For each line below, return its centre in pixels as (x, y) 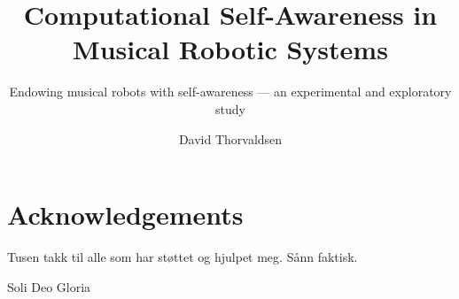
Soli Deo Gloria (49, 286)
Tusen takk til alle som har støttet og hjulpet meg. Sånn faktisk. (183, 257)
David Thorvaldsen (230, 138)
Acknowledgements (125, 215)
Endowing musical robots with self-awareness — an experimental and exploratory (230, 92)
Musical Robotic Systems (230, 49)
